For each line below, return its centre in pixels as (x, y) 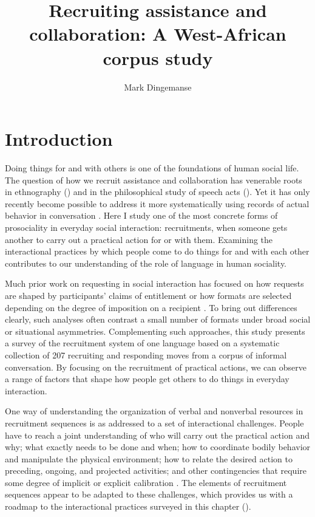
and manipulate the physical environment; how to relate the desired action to (149, 458)
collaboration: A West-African (158, 34)
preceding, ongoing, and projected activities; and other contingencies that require (156, 471)
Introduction (59, 139)
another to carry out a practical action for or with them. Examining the (139, 239)
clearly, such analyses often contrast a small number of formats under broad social (158, 319)
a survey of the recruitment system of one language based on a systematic (142, 343)
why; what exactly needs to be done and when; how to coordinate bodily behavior (158, 447)
